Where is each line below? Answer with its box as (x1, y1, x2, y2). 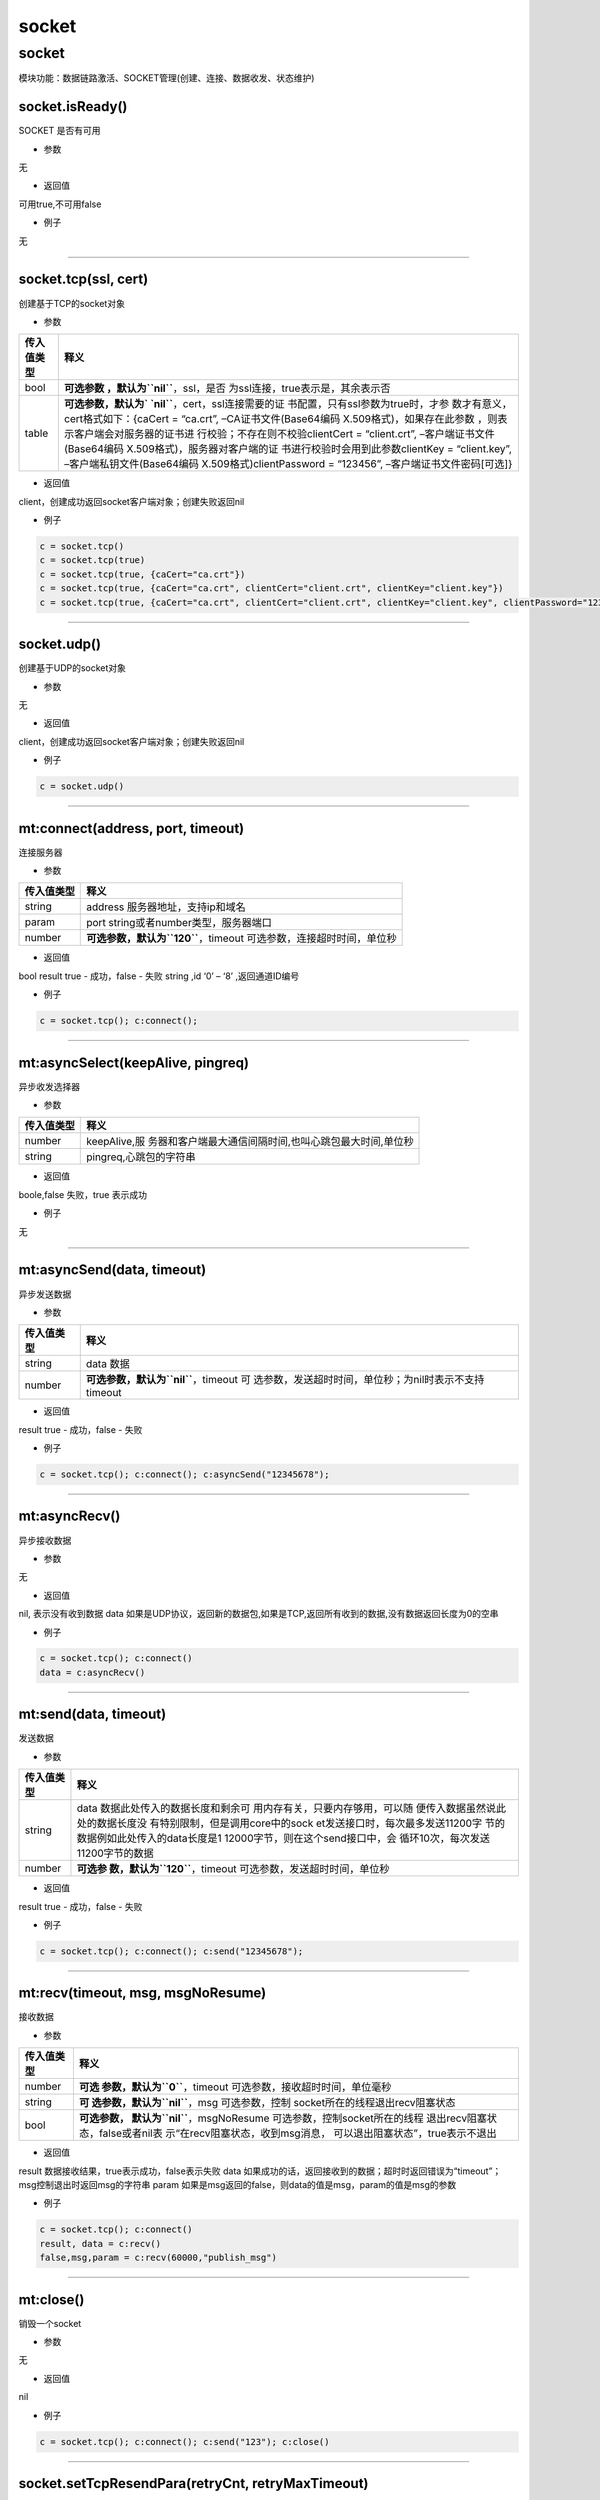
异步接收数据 (18, 1534, 72, 1546)
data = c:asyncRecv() (39, 1666, 146, 1678)
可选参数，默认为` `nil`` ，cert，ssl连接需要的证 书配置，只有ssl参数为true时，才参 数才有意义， (63, 397, 513, 411)
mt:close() (18, 2291, 85, 2308)
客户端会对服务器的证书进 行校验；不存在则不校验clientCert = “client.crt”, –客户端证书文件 (73, 427, 495, 441)
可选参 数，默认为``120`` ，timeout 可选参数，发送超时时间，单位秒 (76, 1862, 390, 1876)
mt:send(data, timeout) (18, 1706, 167, 1723)
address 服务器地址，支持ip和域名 (86, 900, 246, 914)
